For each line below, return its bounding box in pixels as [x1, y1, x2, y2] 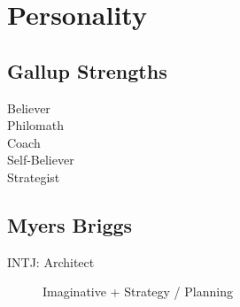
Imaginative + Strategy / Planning [43, 282, 233, 301]
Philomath [7, 116, 64, 134]
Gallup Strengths [7, 57, 167, 84]
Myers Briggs [7, 211, 133, 238]
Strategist [7, 167, 60, 186]
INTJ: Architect [7, 252, 95, 271]
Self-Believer [7, 150, 74, 169]
